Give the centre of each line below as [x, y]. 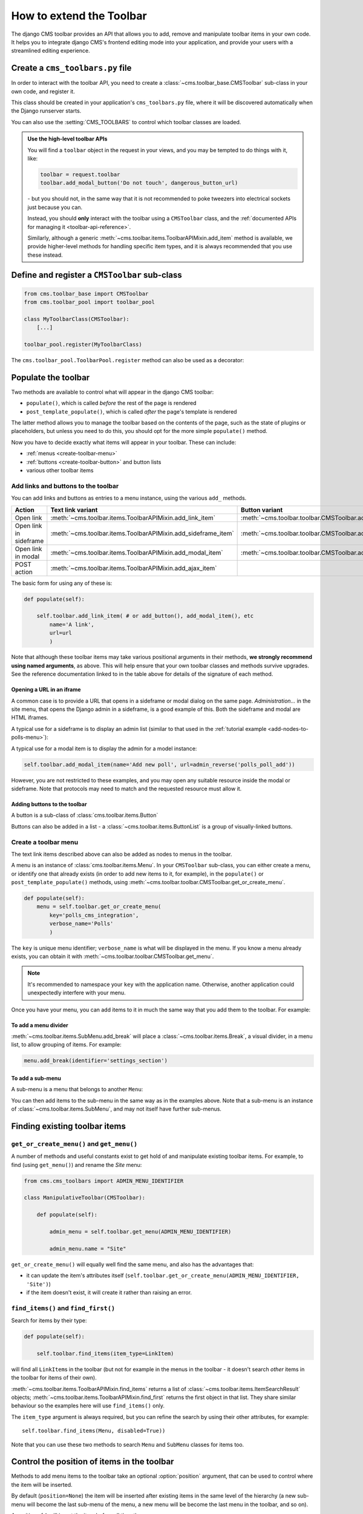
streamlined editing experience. [51, 51]
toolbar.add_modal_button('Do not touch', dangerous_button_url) [139, 183]
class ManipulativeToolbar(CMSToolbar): [84, 1198]
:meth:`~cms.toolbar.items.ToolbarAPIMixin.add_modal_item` [137, 552]
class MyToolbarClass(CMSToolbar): [77, 319]
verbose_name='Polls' [81, 924]
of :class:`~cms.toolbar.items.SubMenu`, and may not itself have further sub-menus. [116, 1109]
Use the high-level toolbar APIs [67, 139]
